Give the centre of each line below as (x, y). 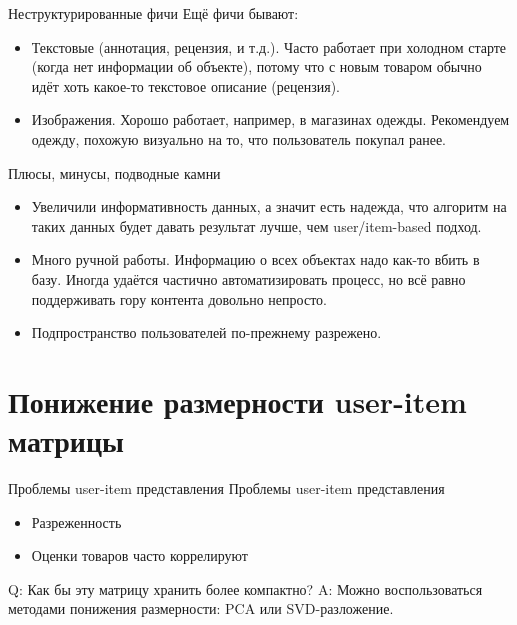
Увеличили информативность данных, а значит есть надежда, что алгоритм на (269, 206)
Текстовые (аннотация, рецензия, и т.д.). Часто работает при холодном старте (269, 46)
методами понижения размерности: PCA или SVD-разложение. (201, 608)
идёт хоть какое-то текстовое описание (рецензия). (185, 85)
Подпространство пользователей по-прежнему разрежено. (206, 332)
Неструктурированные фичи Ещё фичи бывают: (153, 13)
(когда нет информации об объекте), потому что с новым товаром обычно (256, 66)
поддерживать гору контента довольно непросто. (179, 298)
